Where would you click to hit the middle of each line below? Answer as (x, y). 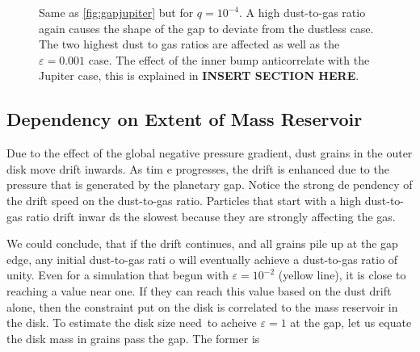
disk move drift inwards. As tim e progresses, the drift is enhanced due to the (198, 168)
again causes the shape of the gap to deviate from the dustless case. (206, 28)
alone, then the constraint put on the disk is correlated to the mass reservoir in (202, 306)
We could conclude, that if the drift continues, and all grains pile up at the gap (202, 243)
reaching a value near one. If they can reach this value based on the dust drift (199, 290)
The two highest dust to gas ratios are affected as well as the (189, 44)
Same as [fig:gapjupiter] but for (116, 12)
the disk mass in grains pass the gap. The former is (133, 338)
